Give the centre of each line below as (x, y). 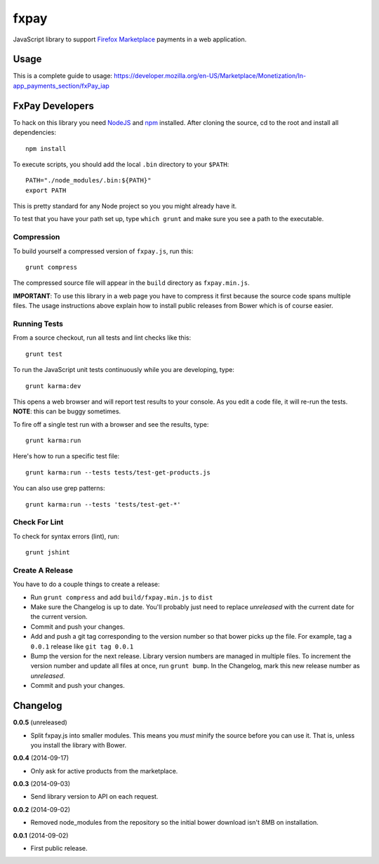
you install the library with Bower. (78, 745)
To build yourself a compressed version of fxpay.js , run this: (103, 251)
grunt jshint (48, 552)
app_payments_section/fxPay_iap (61, 86)
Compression (36, 237)
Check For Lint (38, 522)
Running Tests (38, 324)
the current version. (59, 617)
